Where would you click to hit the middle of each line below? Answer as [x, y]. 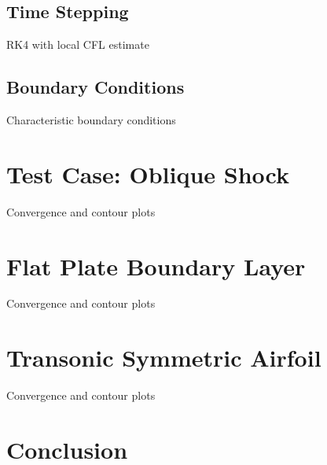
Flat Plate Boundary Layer [156, 266]
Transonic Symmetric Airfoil [164, 358]
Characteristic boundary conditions [91, 120]
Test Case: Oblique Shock [148, 173]
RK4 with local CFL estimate [78, 44]
